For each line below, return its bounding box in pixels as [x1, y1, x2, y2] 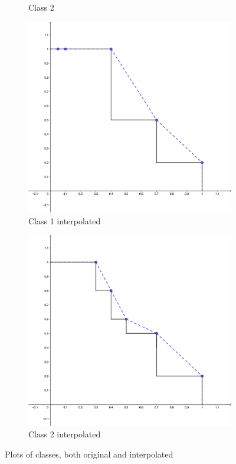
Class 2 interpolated [28, 428, 101, 440]
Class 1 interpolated [28, 214, 101, 227]
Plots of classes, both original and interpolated [5, 447, 173, 460]
